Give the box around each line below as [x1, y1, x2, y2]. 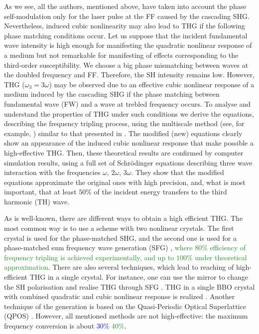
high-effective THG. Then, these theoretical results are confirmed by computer [4, 147, 244, 158]
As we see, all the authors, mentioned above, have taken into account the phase [4, 1, 247, 11]
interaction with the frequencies [4, 167, 101, 177]
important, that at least [4, 186, 77, 197]
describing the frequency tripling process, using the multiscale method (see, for [4, 118, 245, 129]
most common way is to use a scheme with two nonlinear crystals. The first [4, 223, 234, 233]
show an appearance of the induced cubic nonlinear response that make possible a [4, 138, 254, 148]
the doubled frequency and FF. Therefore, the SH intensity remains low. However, [4, 69, 255, 80]
